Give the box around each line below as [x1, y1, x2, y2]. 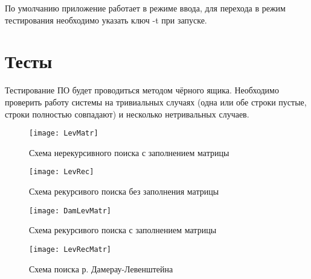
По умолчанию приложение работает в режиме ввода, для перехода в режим [5, 2, 286, 14]
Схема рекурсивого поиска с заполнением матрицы [29, 224, 217, 236]
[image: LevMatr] [29, 129, 98, 138]
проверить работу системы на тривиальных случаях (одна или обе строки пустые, [5, 95, 307, 108]
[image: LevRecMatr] [29, 245, 112, 254]
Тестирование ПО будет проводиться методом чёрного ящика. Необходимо [5, 84, 279, 96]
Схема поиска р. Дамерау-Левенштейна [29, 262, 173, 275]
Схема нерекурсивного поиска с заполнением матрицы [29, 146, 229, 158]
